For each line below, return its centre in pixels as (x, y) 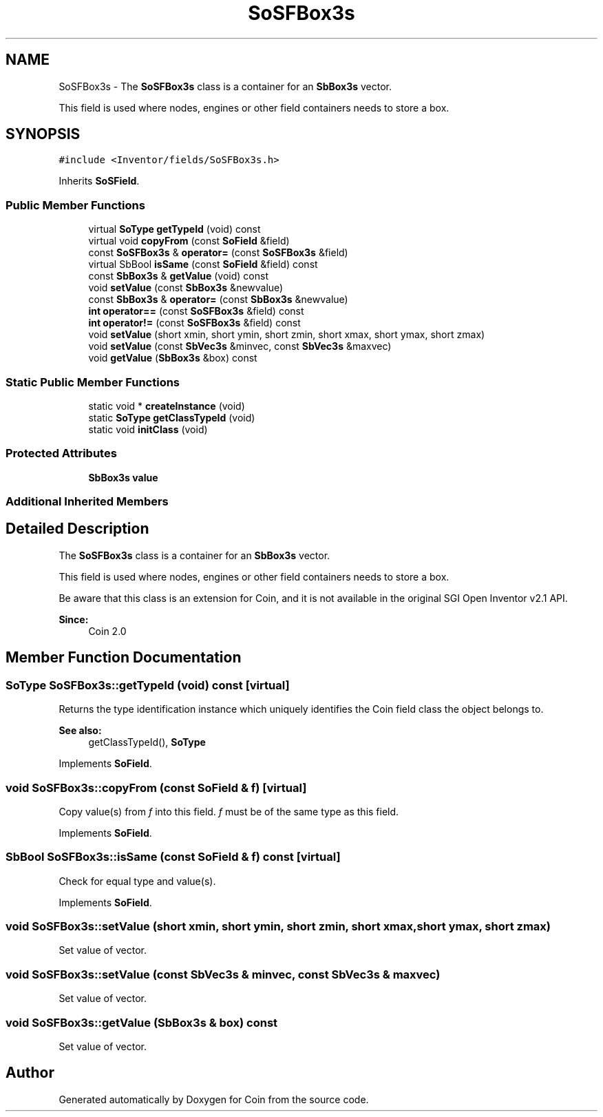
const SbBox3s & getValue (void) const (178, 276)
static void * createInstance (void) (167, 406)
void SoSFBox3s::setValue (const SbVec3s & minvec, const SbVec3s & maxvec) (223, 974)
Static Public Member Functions (93, 382)
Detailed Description (77, 529)
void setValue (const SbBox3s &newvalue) (186, 288)
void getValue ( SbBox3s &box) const (173, 358)
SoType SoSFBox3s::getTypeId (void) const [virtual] (148, 685)
